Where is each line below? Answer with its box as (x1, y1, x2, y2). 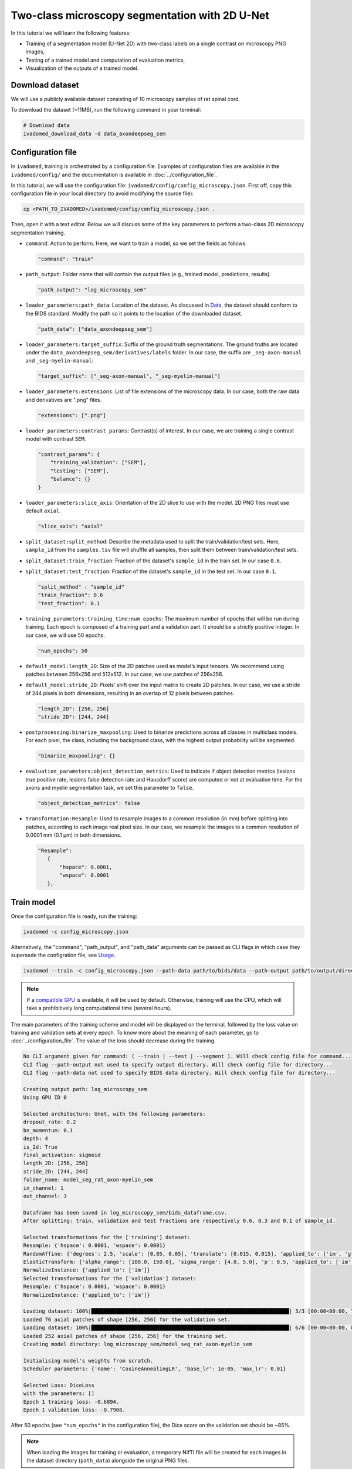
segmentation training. (11, 229, 66, 236)
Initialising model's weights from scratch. (23, 1357, 154, 1364)
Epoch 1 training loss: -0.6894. (23, 1398, 120, 1405)
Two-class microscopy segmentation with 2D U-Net (11, 9, 269, 22)
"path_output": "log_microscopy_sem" (38, 287, 147, 293)
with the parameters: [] (23, 1390, 95, 1397)
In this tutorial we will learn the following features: (11, 29, 131, 36)
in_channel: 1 (23, 1185, 64, 1191)
